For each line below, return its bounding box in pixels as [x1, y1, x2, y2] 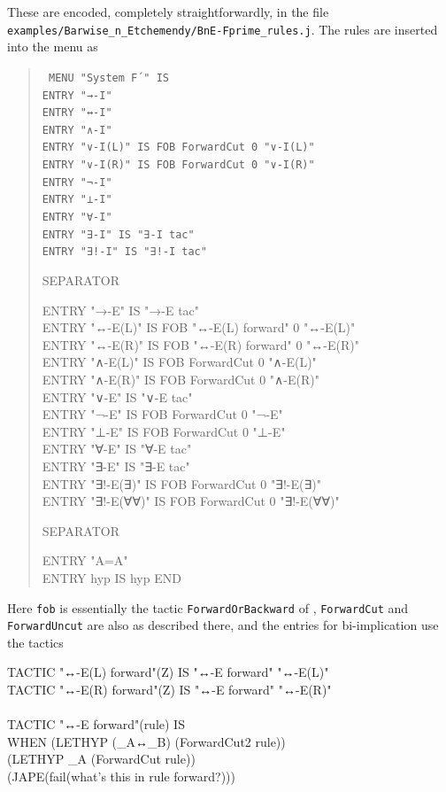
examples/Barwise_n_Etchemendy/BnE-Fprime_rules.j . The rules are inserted [7, 19, 438, 38]
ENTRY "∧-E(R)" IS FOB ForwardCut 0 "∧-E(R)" [42, 370, 319, 389]
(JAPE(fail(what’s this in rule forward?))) [7, 767, 235, 786]
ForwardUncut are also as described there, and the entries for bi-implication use [7, 616, 439, 634]
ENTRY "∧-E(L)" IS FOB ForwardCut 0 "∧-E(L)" [42, 353, 317, 371]
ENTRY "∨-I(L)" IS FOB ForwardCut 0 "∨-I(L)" [42, 141, 315, 154]
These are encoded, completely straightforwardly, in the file [7, 3, 329, 20]
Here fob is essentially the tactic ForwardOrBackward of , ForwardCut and [7, 598, 409, 617]
